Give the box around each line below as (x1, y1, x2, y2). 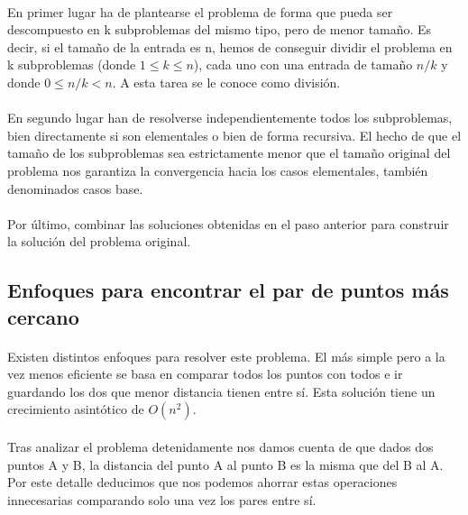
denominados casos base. (7, 179, 143, 198)
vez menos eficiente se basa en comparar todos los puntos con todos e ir (7, 364, 403, 383)
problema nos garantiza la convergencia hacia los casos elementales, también (7, 161, 428, 179)
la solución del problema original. (7, 232, 191, 251)
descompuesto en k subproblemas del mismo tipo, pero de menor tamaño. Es (7, 20, 432, 39)
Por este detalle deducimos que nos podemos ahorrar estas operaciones (7, 473, 398, 492)
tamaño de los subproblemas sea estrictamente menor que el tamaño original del (7, 143, 451, 162)
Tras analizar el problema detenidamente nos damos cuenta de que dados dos (7, 437, 434, 456)
